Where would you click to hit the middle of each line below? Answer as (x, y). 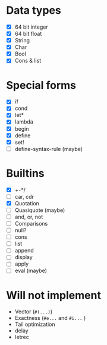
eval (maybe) (31, 271)
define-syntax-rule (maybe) (49, 149)
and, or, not (29, 217)
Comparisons (31, 224)
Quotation (27, 203)
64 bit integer (32, 27)
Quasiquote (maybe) (40, 210)
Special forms (41, 85)
